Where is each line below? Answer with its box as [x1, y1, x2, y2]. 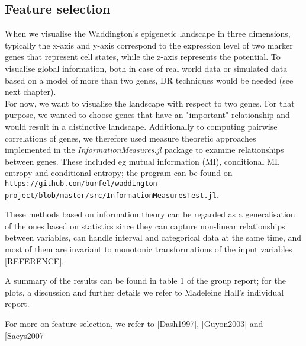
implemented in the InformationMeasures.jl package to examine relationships [5, 143, 284, 156]
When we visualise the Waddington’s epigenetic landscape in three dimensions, [5, 27, 291, 40]
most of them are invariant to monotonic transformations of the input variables [5, 243, 292, 255]
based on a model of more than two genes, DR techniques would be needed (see [5, 73, 294, 86]
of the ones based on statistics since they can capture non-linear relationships [5, 219, 285, 232]
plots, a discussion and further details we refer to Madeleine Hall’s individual [5, 286, 284, 298]
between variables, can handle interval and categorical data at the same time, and [5, 231, 302, 244]
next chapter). [5, 85, 56, 98]
